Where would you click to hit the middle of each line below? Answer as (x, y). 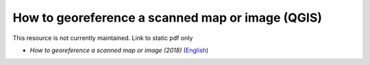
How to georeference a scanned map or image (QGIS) (167, 18)
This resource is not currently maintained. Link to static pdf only (103, 38)
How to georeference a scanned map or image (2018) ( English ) (119, 50)
